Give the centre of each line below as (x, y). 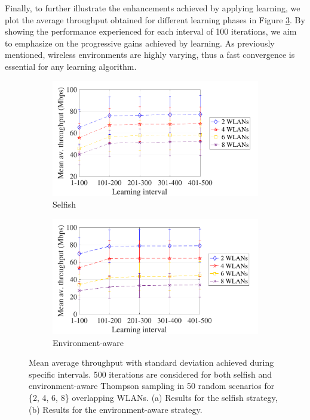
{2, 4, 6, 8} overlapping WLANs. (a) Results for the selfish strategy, (153, 398)
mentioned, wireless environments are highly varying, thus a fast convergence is (150, 55)
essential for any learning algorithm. (71, 66)
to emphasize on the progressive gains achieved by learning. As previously (140, 43)
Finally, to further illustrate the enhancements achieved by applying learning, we (153, 8)
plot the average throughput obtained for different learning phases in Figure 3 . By (155, 19)
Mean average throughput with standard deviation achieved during (151, 362)
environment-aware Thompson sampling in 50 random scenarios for (152, 386)
